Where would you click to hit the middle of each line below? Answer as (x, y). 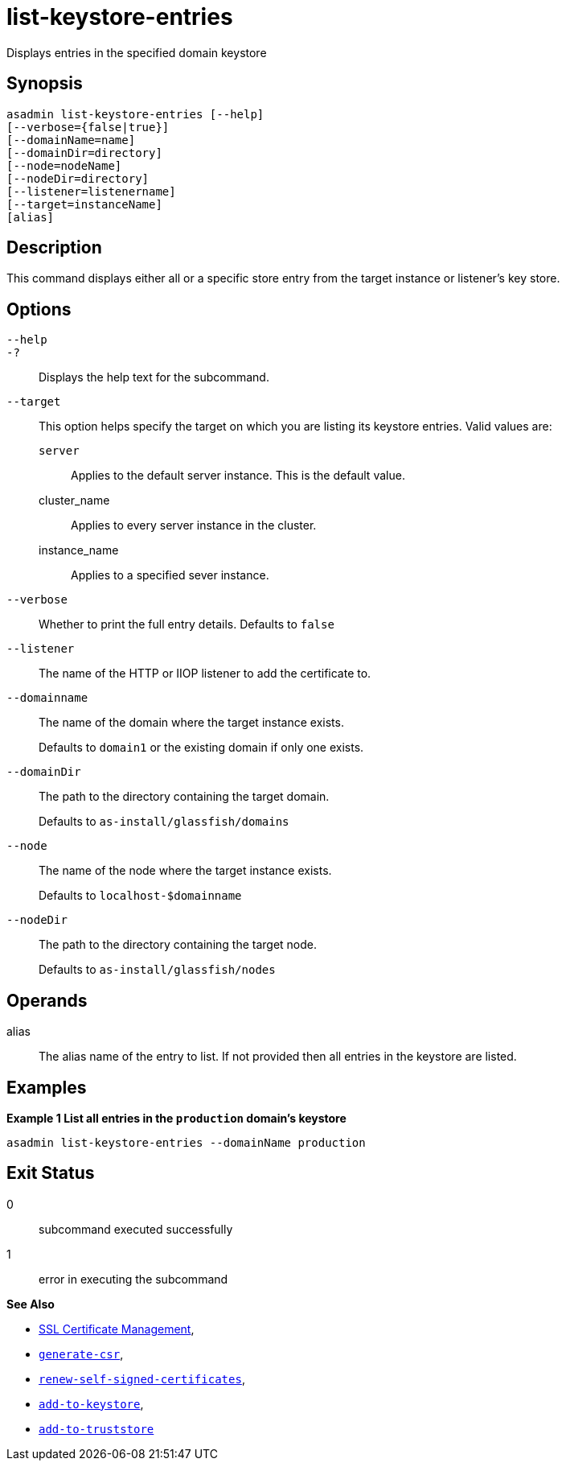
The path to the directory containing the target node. (178, 945)
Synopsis (45, 84)
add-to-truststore (96, 1429)
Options (39, 309)
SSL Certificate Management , (117, 1329)
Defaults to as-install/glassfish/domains (164, 822)
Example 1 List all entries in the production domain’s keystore (176, 1118)
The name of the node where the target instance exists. (185, 871)
